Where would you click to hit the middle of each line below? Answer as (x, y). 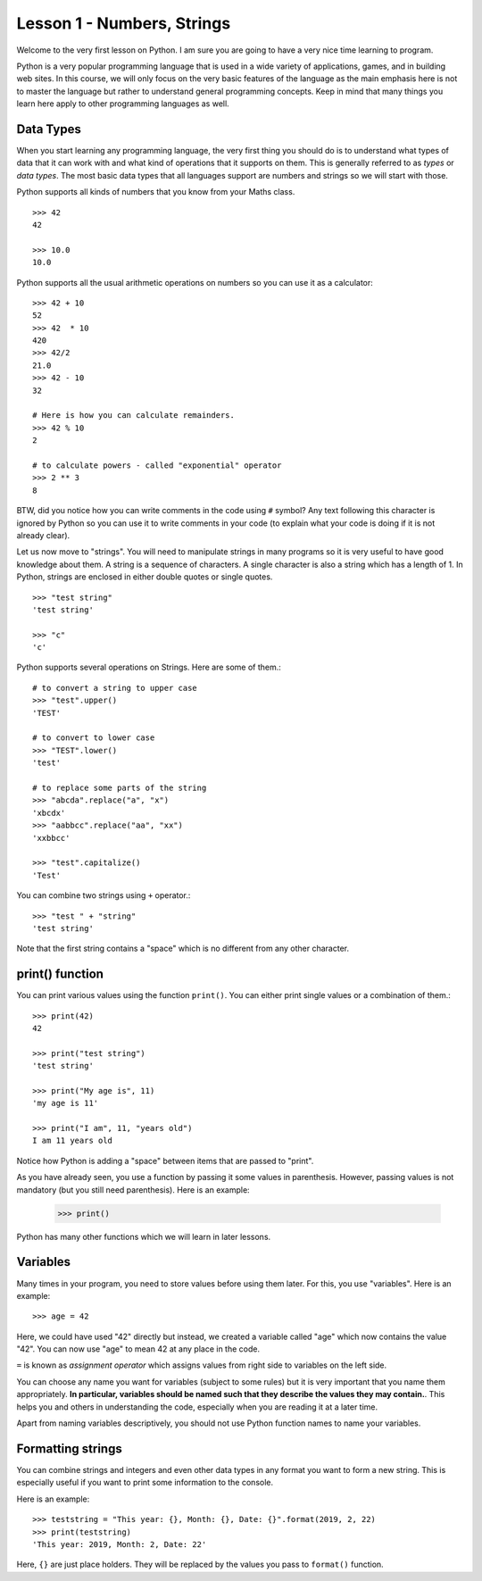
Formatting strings (69, 1448)
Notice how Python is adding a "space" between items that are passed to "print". (165, 1161)
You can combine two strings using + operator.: (104, 895)
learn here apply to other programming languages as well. (123, 104)
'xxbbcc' (51, 838)
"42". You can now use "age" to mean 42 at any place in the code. (138, 1349)
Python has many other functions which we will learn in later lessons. (144, 1236)
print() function (60, 974)
